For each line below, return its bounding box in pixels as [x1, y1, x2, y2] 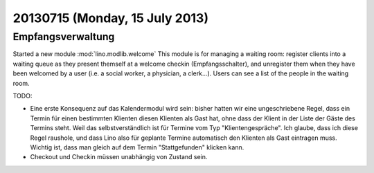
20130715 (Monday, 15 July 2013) [12, 10, 209, 26]
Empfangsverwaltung [12, 30, 115, 43]
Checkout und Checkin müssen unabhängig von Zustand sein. [30, 153, 208, 161]
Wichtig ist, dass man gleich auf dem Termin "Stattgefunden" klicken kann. [30, 143, 244, 152]
